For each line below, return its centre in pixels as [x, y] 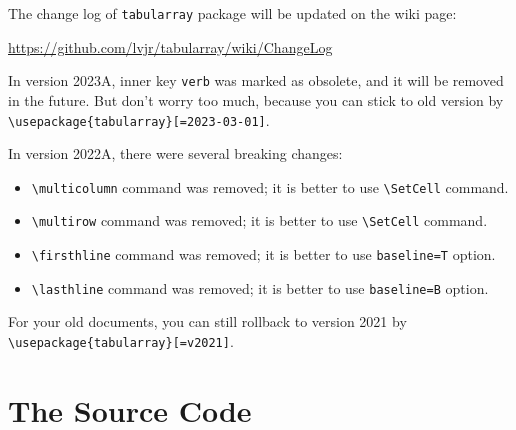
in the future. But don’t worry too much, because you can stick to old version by [256, 99]
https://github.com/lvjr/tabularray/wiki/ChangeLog [170, 46]
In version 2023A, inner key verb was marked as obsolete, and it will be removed [256, 80]
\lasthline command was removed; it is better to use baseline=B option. [260, 287]
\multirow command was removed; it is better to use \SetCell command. [259, 220]
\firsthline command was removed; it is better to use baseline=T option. [263, 254]
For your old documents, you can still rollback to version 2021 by [207, 321]
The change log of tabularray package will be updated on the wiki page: [232, 13]
